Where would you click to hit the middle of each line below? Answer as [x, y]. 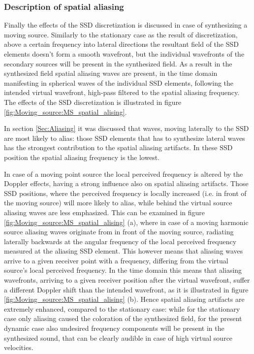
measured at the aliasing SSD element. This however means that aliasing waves [124, 251]
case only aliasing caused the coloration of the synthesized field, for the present [123, 318]
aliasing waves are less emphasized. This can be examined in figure [105, 212]
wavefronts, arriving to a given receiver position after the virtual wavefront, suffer [127, 280]
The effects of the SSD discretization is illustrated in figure [93, 102]
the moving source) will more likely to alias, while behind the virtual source [118, 203]
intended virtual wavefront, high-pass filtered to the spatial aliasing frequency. [122, 92]
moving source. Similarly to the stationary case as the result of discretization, [121, 34]
